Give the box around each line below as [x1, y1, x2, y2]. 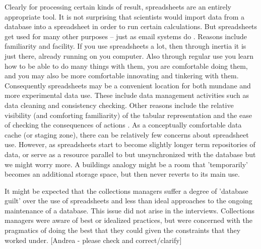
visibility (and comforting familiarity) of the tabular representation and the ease [5, 109, 252, 120]
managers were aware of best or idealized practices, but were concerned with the [5, 215, 252, 225]
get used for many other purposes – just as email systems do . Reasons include [5, 31, 247, 41]
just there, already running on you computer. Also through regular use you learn [5, 50, 254, 61]
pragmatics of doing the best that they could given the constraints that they [5, 225, 241, 235]
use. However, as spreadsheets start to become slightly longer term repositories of [5, 139, 255, 150]
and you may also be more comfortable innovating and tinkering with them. [5, 70, 239, 81]
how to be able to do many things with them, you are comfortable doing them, [5, 60, 248, 71]
